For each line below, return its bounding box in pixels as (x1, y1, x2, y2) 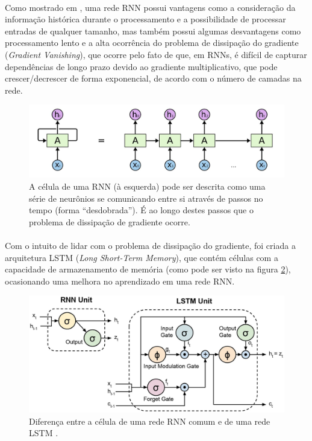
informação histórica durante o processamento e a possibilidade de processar (5, 13, 286, 25)
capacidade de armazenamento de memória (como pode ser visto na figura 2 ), (5, 263, 291, 275)
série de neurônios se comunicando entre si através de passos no (29, 192, 263, 204)
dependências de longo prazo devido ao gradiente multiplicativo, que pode (5, 60, 278, 72)
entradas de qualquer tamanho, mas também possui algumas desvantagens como (5, 24, 301, 37)
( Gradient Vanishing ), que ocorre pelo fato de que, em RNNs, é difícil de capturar (5, 48, 307, 60)
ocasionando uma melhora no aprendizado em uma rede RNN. (5, 274, 235, 287)
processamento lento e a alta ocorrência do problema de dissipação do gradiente (5, 36, 299, 49)
